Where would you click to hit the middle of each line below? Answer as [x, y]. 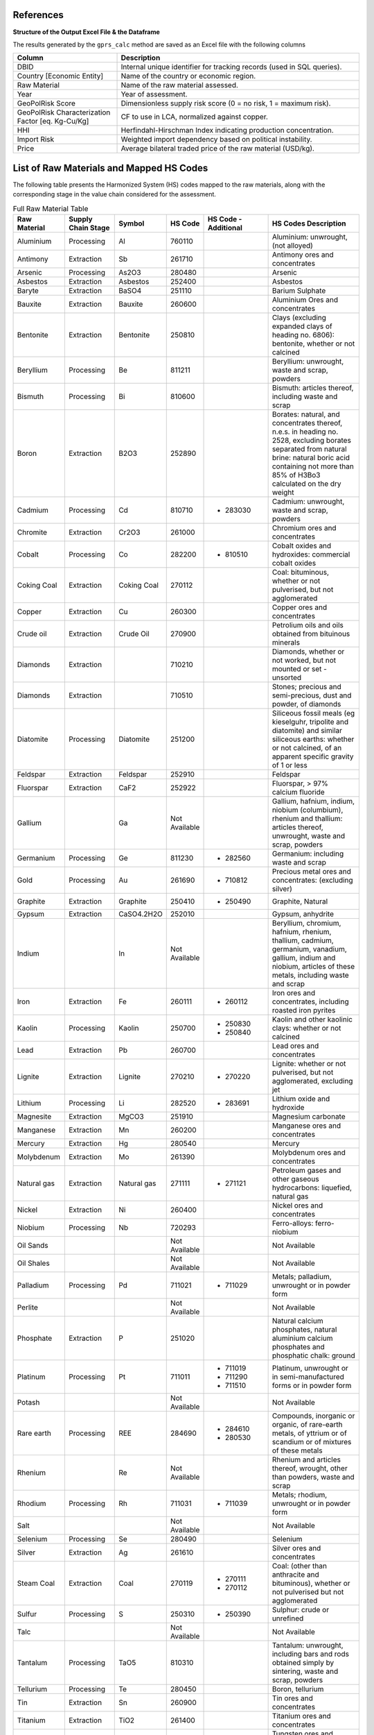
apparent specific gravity [313, 756]
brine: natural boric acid [311, 457]
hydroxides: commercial [311, 554]
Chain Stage [89, 228]
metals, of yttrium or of [310, 1433]
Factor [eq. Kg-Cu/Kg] [53, 121]
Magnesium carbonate [309, 1116]
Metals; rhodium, [300, 1494]
